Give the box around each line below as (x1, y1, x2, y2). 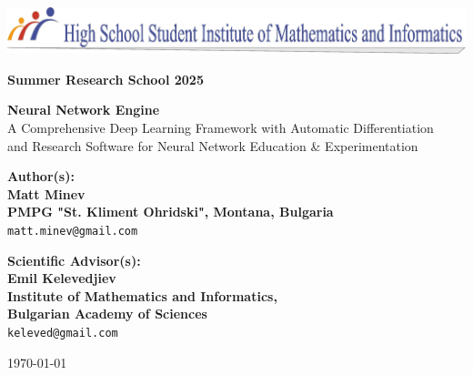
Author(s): (7, 167, 75, 186)
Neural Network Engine (7, 100, 160, 119)
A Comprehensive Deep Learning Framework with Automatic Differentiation (7, 118, 434, 137)
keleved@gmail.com (7, 327, 118, 340)
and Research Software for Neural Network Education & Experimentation (7, 136, 418, 155)
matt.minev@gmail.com (7, 224, 138, 238)
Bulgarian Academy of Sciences (7, 304, 207, 323)
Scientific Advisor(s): (7, 250, 141, 269)
